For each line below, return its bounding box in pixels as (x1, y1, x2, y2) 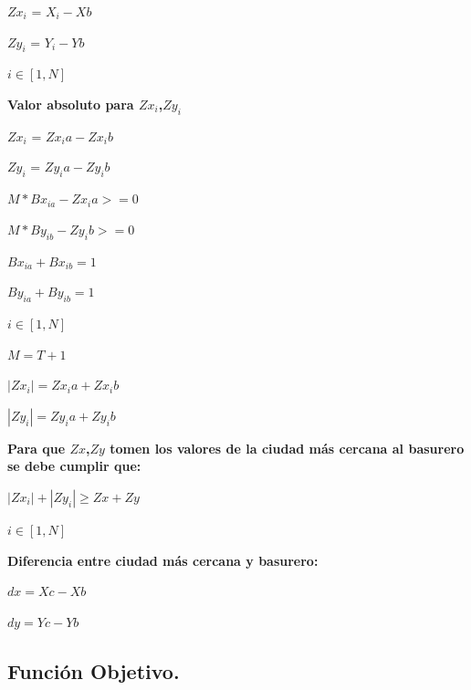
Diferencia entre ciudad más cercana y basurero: (7, 550, 319, 570)
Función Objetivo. (7, 656, 180, 685)
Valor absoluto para (7, 94, 134, 113)
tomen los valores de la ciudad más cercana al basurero (110, 438, 465, 457)
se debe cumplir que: (7, 456, 141, 476)
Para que (7, 438, 66, 457)
